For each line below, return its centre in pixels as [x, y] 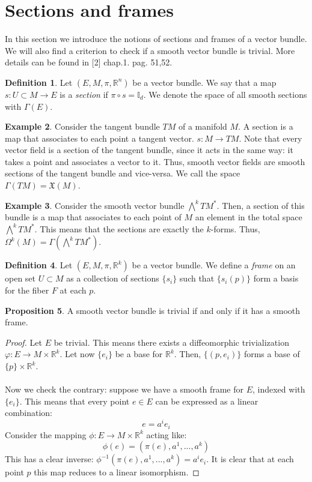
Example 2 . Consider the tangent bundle [82, 126]
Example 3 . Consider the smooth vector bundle [95, 205]
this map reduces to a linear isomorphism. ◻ [117, 472]
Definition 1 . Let [39, 82]
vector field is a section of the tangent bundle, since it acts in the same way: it [149, 150]
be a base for [139, 354]
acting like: [167, 434]
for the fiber [27, 290]
